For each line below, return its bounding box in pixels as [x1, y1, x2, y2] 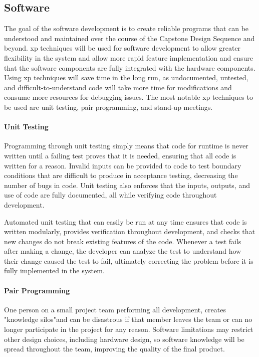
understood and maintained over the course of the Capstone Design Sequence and [4, 33, 255, 43]
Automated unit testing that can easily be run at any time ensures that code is [4, 216, 247, 227]
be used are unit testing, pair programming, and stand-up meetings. [4, 101, 213, 112]
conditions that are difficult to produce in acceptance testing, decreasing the [4, 170, 238, 181]
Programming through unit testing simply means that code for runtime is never [4, 140, 248, 151]
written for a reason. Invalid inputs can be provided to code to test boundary [4, 160, 241, 170]
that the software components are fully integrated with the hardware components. [4, 62, 255, 73]
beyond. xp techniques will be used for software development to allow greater [4, 43, 241, 53]
